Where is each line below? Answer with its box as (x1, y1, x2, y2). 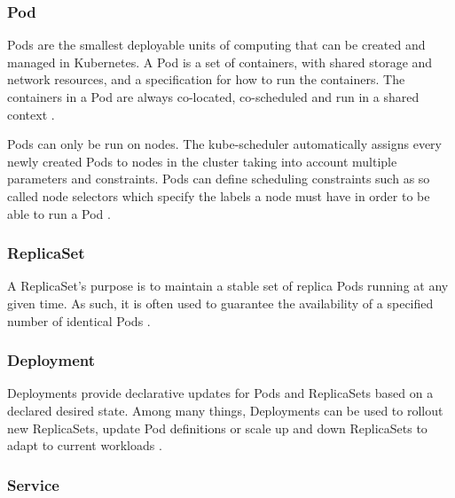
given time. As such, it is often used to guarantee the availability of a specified (7, 293, 434, 312)
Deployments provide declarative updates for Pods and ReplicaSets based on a (7, 384, 434, 402)
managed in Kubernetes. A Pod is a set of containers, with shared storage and (7, 52, 433, 71)
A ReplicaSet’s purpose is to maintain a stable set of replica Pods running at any (7, 276, 449, 295)
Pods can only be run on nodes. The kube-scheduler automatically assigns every (7, 135, 442, 153)
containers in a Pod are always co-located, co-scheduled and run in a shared (7, 88, 420, 105)
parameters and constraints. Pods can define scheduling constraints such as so (7, 169, 430, 188)
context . (7, 105, 55, 123)
